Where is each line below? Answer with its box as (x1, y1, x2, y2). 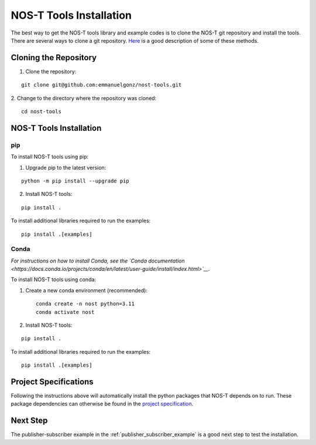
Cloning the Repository (11, 53, 97, 63)
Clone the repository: (25, 68, 77, 75)
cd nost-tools (21, 108, 61, 115)
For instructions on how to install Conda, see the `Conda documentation (11, 257, 186, 264)
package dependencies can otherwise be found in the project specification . (11, 401, 194, 408)
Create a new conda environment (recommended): (25, 287, 147, 294)
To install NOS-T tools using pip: (11, 153, 89, 160)
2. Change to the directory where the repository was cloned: (11, 94, 157, 102)
